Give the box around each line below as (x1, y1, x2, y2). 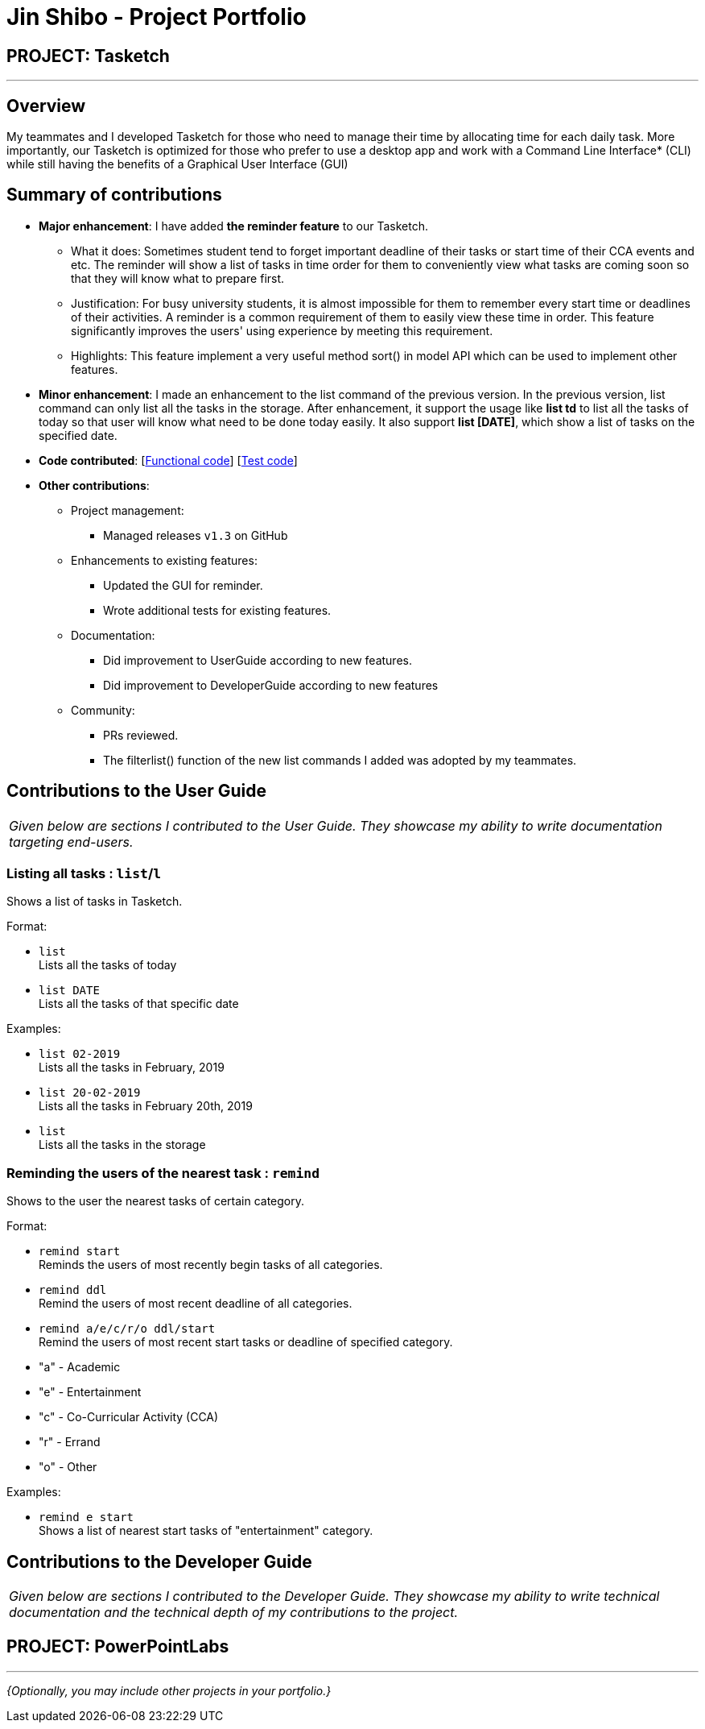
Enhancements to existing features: (71, 553, 258, 567)
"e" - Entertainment (39, 1385, 142, 1399)
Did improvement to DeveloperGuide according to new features (103, 678, 439, 692)
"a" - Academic (39, 1360, 121, 1374)
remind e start (39, 1511, 134, 1524)
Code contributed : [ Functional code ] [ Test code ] (39, 453, 298, 467)
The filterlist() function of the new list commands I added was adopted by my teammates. (103, 753, 577, 767)
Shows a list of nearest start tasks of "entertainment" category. (39, 1524, 373, 1538)
